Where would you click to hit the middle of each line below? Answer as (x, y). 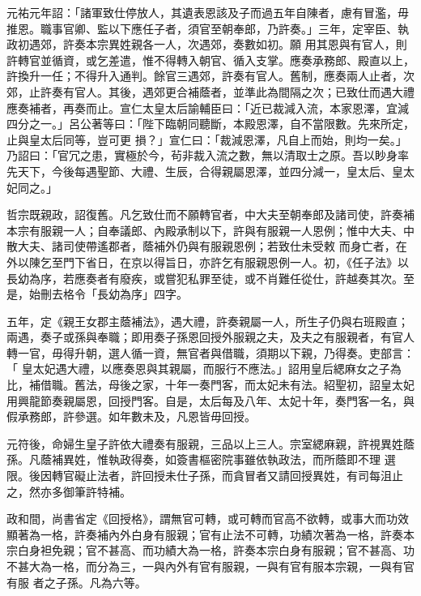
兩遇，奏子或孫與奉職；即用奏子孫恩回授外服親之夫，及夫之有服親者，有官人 (210, 337)
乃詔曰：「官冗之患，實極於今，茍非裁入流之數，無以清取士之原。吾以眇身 (202, 155)
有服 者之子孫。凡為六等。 (77, 582)
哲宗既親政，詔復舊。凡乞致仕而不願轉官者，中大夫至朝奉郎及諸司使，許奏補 (210, 214)
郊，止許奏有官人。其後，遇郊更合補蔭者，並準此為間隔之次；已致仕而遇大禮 (210, 91)
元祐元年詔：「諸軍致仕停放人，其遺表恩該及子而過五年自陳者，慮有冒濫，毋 (208, 12)
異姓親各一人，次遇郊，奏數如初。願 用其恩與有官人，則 (257, 44)
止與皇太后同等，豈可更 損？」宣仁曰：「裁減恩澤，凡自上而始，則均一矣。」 (207, 139)
